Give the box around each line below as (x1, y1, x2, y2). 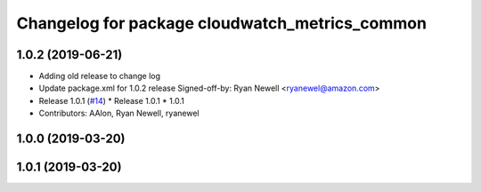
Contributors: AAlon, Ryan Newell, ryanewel (38, 108, 200, 119)
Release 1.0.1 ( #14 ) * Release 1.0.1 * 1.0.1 (38, 95, 184, 106)
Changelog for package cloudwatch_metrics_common (16, 13, 428, 33)
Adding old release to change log (38, 71, 160, 82)
